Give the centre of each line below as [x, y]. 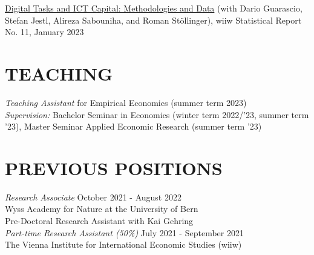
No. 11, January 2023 [44, 32]
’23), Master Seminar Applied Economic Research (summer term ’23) [133, 126]
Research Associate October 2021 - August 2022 [93, 197]
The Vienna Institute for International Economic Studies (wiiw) [123, 244]
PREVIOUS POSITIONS [114, 167]
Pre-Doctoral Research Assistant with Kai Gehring [99, 220]
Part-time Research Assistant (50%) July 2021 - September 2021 [124, 232]
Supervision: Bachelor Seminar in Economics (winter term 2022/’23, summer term [157, 114]
